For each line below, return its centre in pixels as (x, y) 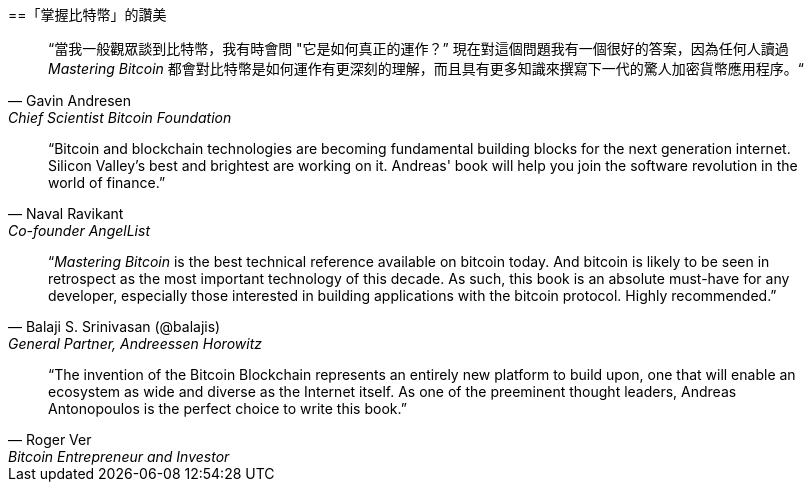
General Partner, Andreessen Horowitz (135, 343)
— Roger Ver (50, 439)
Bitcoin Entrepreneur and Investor (119, 456)
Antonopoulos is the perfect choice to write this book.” (227, 408)
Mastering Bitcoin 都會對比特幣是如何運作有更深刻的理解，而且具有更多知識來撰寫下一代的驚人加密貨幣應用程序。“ (426, 68)
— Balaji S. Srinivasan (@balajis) (114, 326)
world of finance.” (107, 182)
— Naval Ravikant (66, 213)
